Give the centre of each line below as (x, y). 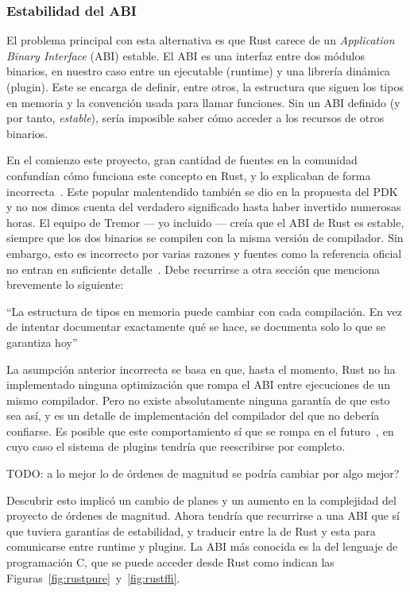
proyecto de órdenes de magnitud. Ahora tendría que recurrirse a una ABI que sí (203, 515)
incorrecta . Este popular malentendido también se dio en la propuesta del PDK (202, 191)
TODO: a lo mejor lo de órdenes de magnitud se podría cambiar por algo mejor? (203, 473)
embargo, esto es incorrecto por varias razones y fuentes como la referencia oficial (204, 253)
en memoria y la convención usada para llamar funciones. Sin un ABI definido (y (203, 102)
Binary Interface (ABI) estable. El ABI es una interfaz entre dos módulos (186, 55)
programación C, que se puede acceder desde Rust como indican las (170, 562)
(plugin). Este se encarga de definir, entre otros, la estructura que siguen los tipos (205, 86)
